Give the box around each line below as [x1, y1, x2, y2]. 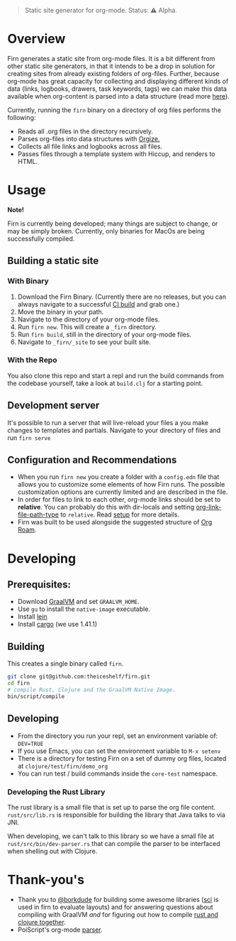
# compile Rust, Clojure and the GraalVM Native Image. [7, 686, 176, 694]
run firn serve [7, 433, 51, 442]
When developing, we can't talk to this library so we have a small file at [7, 832, 215, 840]
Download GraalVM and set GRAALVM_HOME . [17, 598, 140, 606]
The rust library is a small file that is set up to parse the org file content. [7, 803, 216, 811]
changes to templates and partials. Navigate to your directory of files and [7, 426, 221, 434]
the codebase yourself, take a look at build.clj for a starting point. [7, 379, 203, 387]
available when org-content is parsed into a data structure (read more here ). [7, 92, 230, 100]
